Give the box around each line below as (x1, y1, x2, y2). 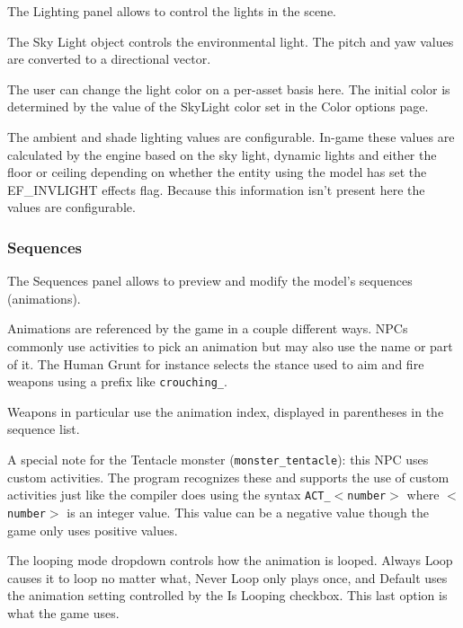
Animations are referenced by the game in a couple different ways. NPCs (7, 319, 408, 338)
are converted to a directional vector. (7, 49, 211, 68)
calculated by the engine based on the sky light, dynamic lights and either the (7, 145, 437, 164)
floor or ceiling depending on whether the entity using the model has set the (7, 163, 427, 181)
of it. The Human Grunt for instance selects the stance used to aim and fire (7, 354, 424, 373)
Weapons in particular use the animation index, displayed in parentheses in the (7, 402, 444, 420)
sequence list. (7, 420, 80, 438)
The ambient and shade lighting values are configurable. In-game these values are (7, 127, 455, 146)
